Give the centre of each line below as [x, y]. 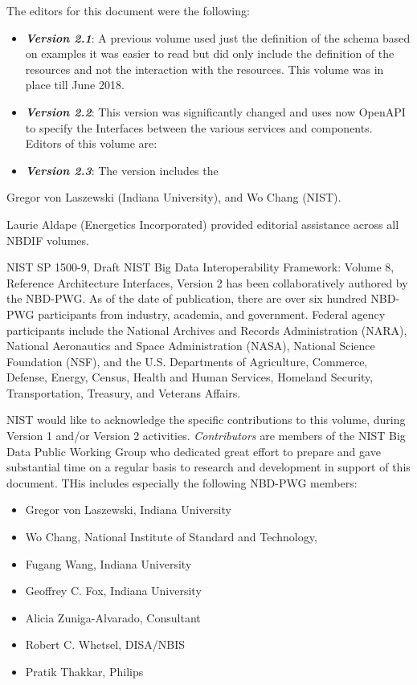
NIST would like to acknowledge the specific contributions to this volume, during [206, 420]
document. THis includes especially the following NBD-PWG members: [182, 482]
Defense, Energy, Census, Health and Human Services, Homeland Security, [190, 377]
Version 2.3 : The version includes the [122, 170]
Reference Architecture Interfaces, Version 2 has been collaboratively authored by [207, 282]
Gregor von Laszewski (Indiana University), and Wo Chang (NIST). [174, 197]
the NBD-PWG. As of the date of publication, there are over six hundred [187, 298]
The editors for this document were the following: [128, 10]
